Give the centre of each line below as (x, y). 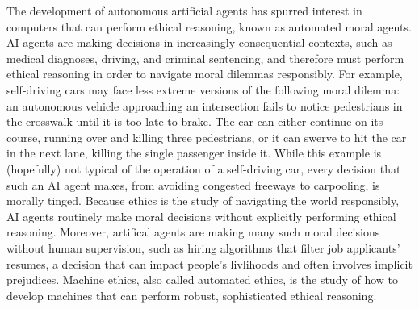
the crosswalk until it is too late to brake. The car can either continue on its (195, 121)
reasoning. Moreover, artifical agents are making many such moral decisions (193, 232)
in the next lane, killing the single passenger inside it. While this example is (194, 153)
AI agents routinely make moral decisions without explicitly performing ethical (201, 216)
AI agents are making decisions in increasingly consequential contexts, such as (199, 42)
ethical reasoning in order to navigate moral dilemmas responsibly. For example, (205, 74)
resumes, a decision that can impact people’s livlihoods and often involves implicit (209, 263)
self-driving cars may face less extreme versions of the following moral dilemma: (203, 89)
